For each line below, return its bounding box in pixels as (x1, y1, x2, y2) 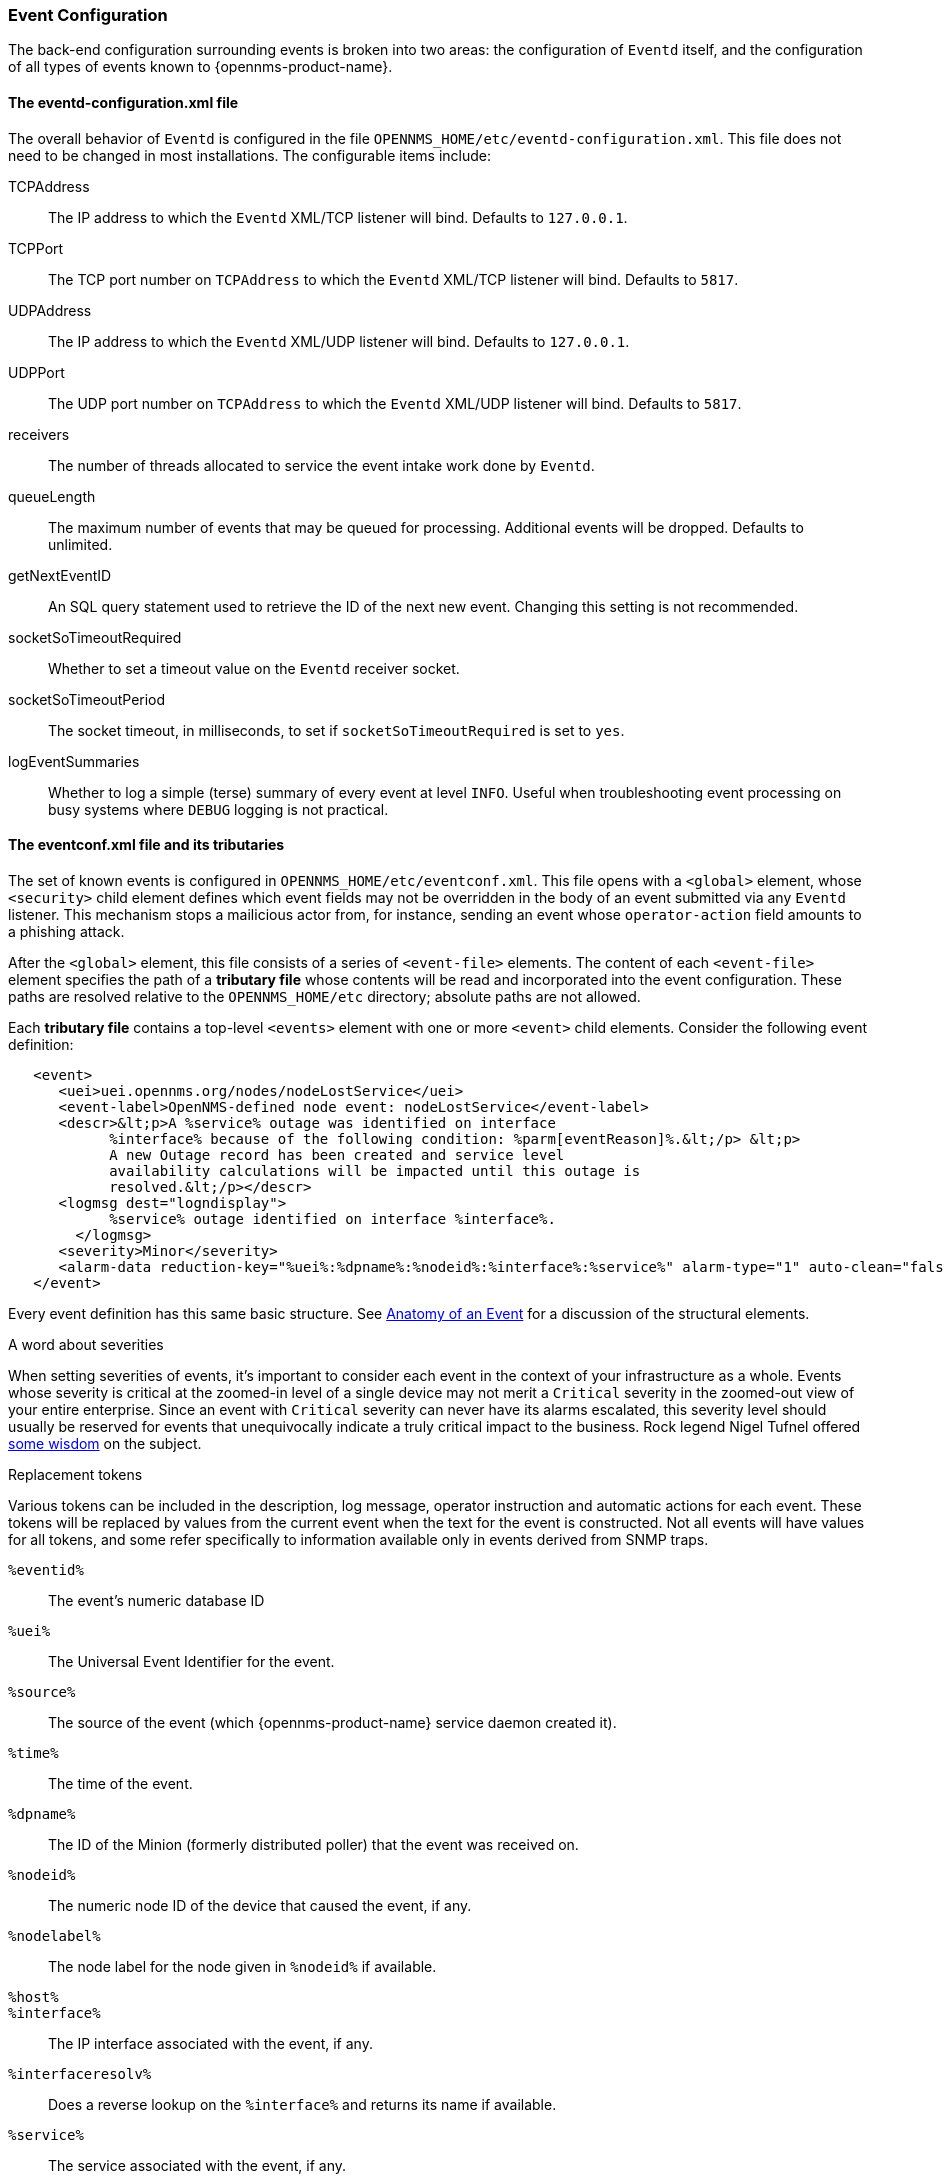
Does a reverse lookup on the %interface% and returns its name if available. (48, 2095, 557, 2113)
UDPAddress (8, 301, 92, 319)
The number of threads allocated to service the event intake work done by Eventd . (48, 456, 595, 474)
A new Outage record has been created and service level (109, 1146, 565, 1163)
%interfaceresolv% (8, 2065, 152, 2082)
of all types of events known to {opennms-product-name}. (8, 58, 393, 76)
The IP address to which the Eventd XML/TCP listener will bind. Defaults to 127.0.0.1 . (48, 208, 628, 226)
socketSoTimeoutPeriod (8, 690, 166, 708)
